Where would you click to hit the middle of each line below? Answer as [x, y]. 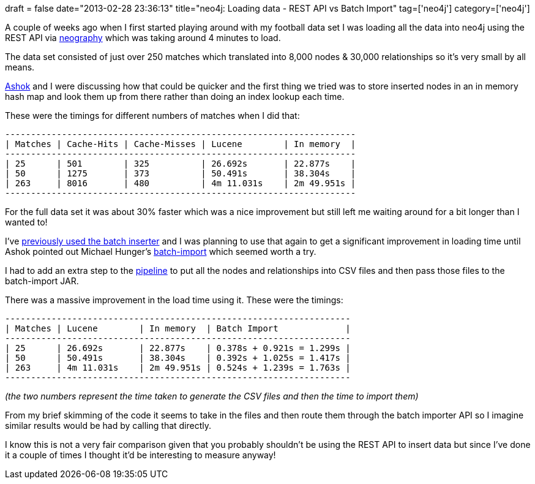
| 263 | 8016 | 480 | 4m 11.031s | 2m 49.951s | [181, 183]
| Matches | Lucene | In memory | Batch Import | [178, 328]
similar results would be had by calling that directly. [108, 425]
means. [20, 67]
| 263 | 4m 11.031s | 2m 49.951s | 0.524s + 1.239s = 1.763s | [178, 368]
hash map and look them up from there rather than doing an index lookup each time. [175, 96]
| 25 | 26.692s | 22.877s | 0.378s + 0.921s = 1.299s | [178, 348]
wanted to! [26, 222]
